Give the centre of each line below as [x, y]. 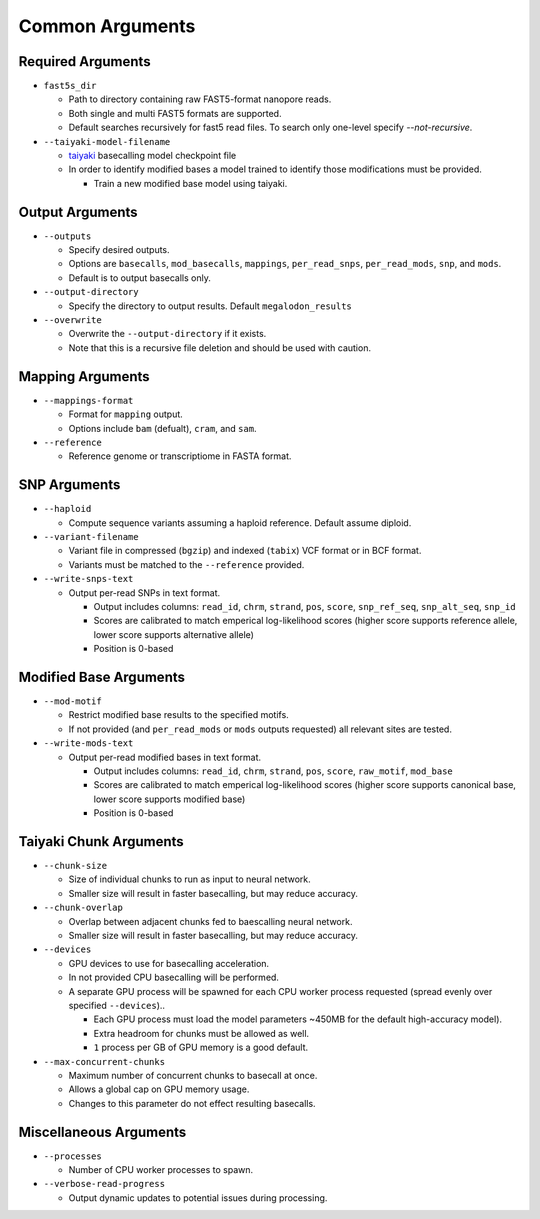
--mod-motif [72, 701]
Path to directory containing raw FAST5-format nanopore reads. [200, 99]
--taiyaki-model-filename [107, 141]
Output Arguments [78, 211]
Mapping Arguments [84, 376]
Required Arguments [84, 61]
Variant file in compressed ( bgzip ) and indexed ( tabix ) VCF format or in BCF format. [245, 551]
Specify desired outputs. [119, 250]
